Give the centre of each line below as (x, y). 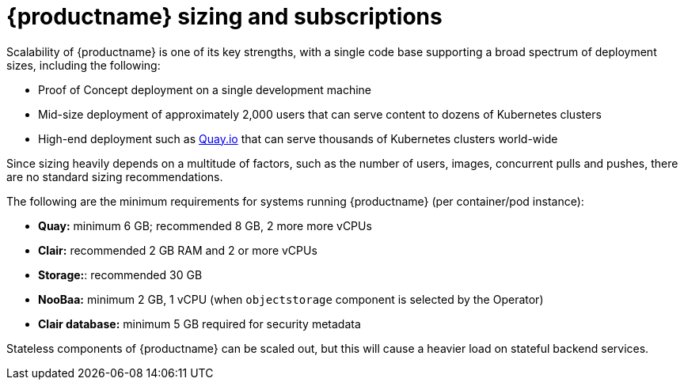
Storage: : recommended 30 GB (120, 274)
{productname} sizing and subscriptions (224, 17)
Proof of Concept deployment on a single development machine (205, 89)
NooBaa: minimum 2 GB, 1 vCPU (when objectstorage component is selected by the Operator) (291, 299)
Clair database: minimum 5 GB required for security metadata (199, 324)
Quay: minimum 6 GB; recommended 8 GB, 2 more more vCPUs (205, 225)
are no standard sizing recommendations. (115, 176)
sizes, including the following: (84, 65)
